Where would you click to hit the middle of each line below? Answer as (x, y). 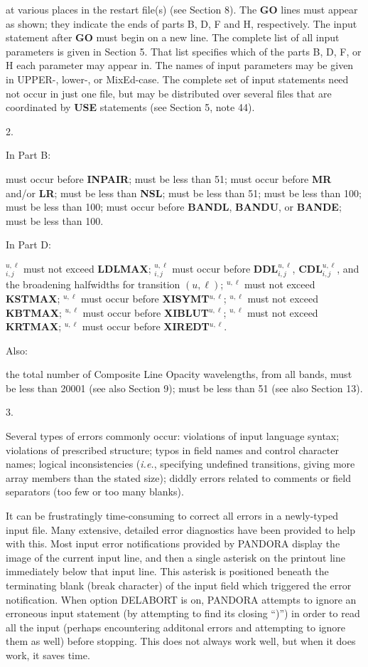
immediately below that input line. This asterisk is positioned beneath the (167, 571)
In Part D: (28, 245)
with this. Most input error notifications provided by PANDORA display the (173, 543)
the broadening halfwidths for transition (93, 284)
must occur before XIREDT (146, 326)
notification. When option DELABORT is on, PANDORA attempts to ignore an (181, 599)
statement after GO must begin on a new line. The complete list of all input (173, 37)
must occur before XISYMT (145, 298)
